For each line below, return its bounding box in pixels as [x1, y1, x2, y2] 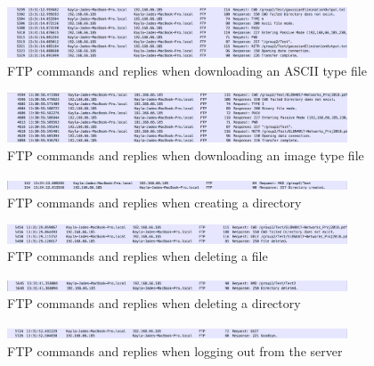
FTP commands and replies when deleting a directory [7, 294, 301, 313]
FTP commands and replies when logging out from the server [7, 341, 343, 360]
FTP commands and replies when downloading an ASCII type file [7, 61, 367, 79]
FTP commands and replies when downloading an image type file [7, 145, 364, 164]
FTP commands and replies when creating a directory [7, 192, 302, 211]
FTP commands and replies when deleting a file [7, 247, 268, 265]
